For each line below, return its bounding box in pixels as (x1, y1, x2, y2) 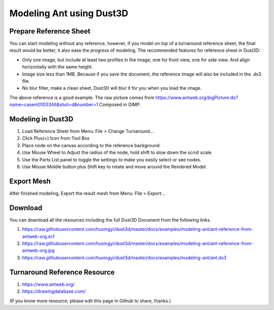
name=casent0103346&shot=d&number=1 (9, 101, 98, 108)
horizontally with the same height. (22, 64, 93, 70)
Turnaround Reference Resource (9, 268, 115, 277)
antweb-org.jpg (22, 248, 55, 254)
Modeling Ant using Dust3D (9, 8, 129, 19)
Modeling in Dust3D (9, 115, 74, 123)
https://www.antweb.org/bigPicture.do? (155, 94, 238, 100)
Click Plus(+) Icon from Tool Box (22, 135, 90, 142)
